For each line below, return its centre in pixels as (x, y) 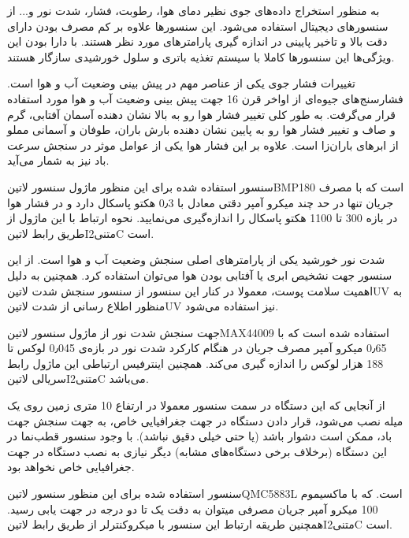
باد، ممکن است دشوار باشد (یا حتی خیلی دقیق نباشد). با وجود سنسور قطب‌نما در (200, 436)
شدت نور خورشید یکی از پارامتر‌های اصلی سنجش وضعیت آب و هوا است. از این (196, 260)
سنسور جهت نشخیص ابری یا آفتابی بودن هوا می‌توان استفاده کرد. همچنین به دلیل (200, 275)
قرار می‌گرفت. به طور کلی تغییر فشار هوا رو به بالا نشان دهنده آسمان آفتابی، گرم (201, 114)
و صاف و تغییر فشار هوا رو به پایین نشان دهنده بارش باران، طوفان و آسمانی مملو (201, 130)
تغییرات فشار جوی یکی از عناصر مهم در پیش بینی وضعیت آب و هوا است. (181, 83)
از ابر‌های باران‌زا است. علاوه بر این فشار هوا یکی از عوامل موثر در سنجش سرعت (203, 145)
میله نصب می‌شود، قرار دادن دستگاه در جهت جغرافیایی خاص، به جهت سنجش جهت (205, 420)
